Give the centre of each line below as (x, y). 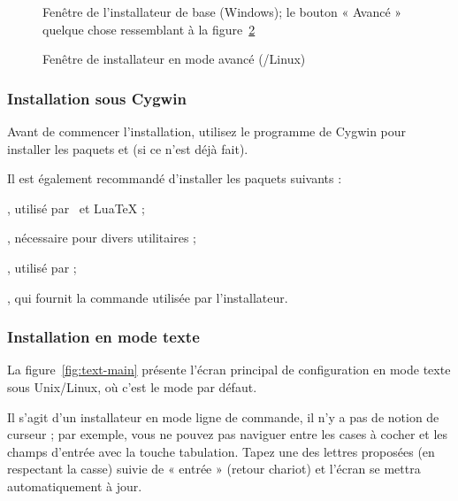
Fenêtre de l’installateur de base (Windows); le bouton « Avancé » (222, 12)
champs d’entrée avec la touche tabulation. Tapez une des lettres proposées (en (221, 451)
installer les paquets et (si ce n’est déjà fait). (128, 148)
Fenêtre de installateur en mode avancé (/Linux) (174, 59)
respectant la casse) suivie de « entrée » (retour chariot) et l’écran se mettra (214, 469)
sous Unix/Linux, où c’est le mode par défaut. (132, 386)
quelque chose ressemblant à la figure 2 (149, 29)
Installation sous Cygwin (97, 98)
